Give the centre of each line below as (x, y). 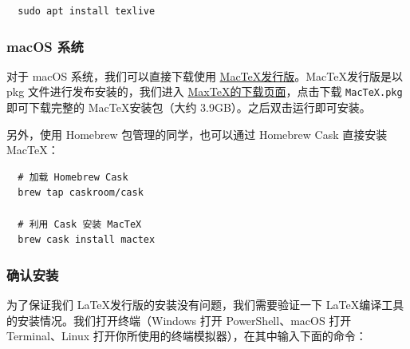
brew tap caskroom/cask (81, 193)
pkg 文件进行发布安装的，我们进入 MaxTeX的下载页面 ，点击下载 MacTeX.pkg (205, 91)
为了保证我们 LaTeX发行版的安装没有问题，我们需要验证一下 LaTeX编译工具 (205, 305)
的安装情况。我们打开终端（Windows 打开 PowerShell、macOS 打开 (179, 320)
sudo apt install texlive (87, 11)
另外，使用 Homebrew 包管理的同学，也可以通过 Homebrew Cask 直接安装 (197, 134)
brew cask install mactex (87, 240)
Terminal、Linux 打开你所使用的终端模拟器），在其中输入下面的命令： (187, 336)
